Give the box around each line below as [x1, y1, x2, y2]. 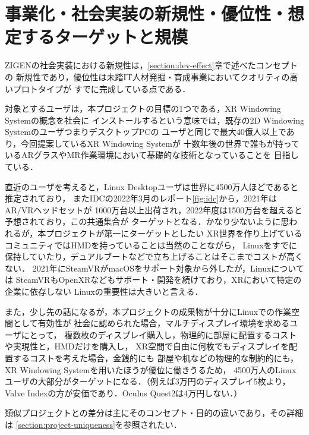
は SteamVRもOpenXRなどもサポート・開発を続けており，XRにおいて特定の [5, 273, 302, 286]
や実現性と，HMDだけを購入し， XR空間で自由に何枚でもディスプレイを [5, 340, 289, 352]
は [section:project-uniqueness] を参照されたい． [5, 418, 182, 430]
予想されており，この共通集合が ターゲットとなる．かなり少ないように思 [5, 215, 289, 228]
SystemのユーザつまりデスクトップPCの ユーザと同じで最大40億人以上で [5, 125, 286, 138]
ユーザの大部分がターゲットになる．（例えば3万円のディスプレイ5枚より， [5, 375, 291, 387]
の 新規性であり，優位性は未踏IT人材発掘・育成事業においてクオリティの [5, 70, 290, 83]
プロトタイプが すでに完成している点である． [12, 82, 191, 94]
